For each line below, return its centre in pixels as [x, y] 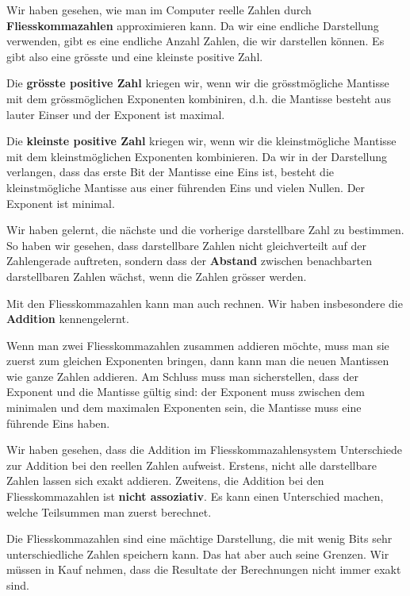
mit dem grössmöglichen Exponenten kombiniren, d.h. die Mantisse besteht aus [199, 98]
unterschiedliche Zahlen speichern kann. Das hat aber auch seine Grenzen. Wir [198, 554]
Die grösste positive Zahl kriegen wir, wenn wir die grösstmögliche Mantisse [198, 83]
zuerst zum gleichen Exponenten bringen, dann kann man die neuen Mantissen [198, 361]
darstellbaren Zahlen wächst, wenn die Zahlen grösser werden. [157, 276]
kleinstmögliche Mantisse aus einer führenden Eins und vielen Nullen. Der [186, 187]
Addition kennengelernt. [68, 319]
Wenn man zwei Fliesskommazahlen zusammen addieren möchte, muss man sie [198, 345]
